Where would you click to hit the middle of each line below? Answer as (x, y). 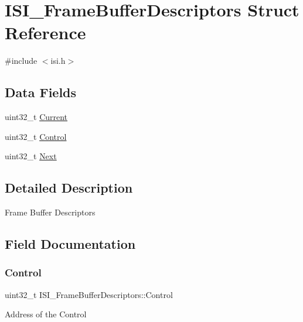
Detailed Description (69, 188)
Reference (45, 32)
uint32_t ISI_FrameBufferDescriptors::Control (89, 294)
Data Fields (41, 92)
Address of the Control (46, 314)
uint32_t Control (36, 136)
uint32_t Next (31, 156)
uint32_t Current (36, 117)
